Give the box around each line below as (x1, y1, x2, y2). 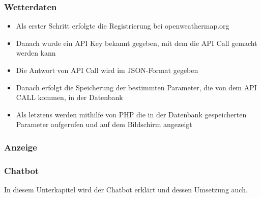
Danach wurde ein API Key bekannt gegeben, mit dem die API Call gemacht (16, 37, 257, 48)
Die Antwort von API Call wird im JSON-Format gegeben (16, 65, 198, 75)
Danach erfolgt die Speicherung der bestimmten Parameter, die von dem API (16, 82, 257, 92)
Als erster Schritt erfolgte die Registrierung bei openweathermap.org (16, 20, 229, 31)
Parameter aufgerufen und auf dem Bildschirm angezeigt (16, 119, 192, 130)
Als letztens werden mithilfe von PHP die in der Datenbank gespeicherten (16, 109, 247, 119)
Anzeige (4, 140, 37, 153)
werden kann (16, 47, 56, 58)
